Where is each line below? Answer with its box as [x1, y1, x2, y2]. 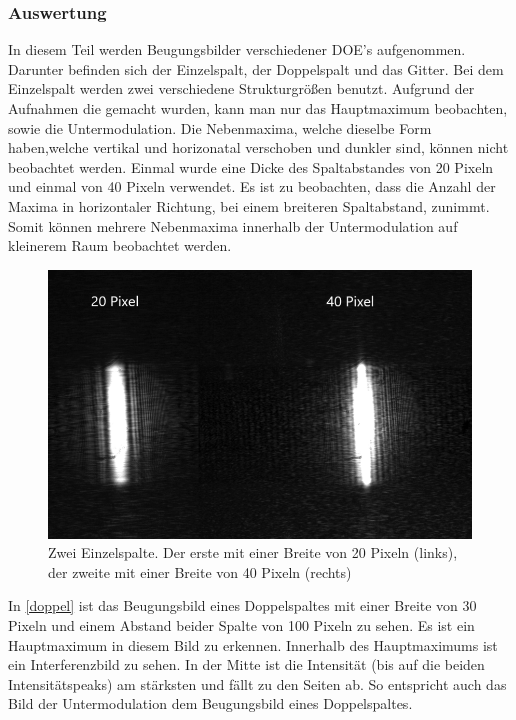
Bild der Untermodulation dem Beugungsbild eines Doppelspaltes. [8, 693, 413, 714]
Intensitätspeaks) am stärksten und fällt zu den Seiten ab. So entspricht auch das [8, 673, 507, 694]
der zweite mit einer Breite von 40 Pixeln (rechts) [48, 561, 352, 582]
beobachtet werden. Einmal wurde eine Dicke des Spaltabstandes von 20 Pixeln [8, 156, 494, 177]
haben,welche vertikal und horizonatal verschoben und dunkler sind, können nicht [8, 137, 509, 158]
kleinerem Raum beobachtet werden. [8, 235, 232, 256]
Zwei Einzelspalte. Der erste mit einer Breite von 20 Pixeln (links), [48, 542, 458, 563]
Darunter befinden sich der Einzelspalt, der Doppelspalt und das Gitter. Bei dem [8, 58, 504, 79]
